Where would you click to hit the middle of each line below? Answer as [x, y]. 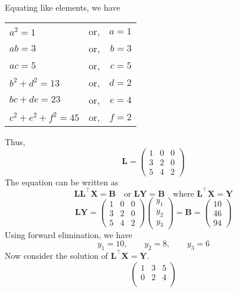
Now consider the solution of [56, 255]
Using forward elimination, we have [69, 234]
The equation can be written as [62, 182]
